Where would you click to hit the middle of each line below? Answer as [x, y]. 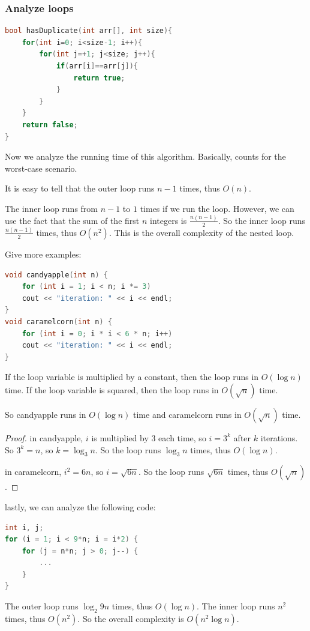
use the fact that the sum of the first [72, 220]
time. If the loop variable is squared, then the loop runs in [112, 389]
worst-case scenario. [41, 168]
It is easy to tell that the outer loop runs [80, 188]
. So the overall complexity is [131, 618]
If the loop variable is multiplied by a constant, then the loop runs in [132, 377]
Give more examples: [43, 254]
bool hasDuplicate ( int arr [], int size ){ [89, 31]
